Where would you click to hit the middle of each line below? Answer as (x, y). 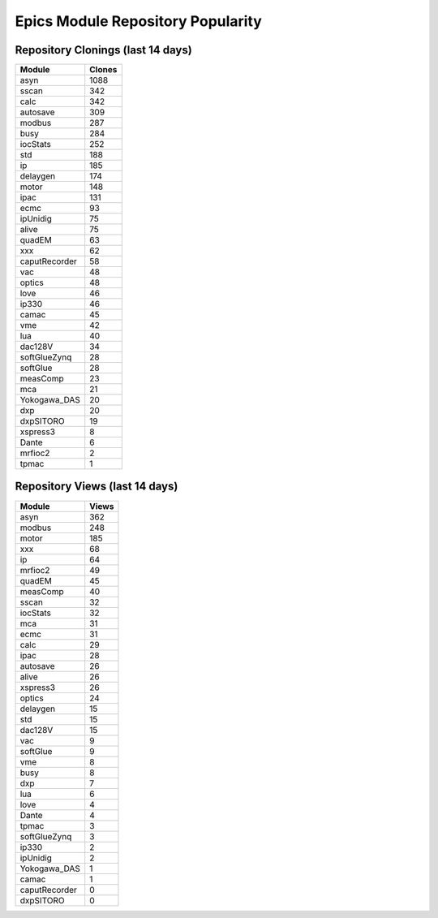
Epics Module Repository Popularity (139, 21)
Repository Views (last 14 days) (97, 487)
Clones (103, 70)
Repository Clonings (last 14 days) (103, 50)
